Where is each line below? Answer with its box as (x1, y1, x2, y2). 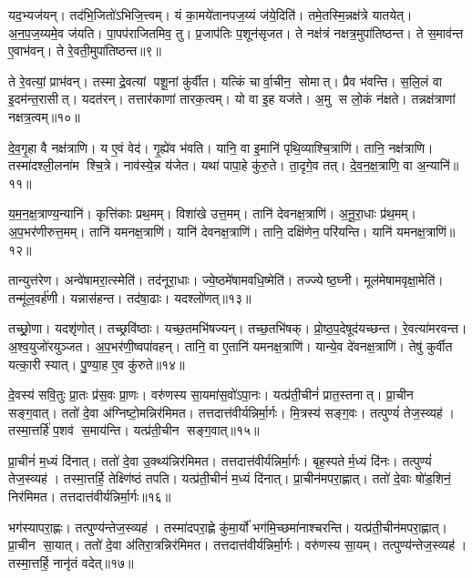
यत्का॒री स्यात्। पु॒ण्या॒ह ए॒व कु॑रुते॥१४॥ (8, 354, 185, 373)
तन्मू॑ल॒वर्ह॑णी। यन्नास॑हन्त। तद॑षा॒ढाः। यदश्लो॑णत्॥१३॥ (8, 288, 251, 307)
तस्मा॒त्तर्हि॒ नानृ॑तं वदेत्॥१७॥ (8, 553, 134, 572)
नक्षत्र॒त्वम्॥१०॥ (8, 106, 80, 126)
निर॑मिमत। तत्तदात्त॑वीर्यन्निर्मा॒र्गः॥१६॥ (8, 487, 171, 506)
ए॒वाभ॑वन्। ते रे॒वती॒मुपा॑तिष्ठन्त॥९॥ (8, 41, 162, 60)
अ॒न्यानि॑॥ (416, 156, 459, 175)
